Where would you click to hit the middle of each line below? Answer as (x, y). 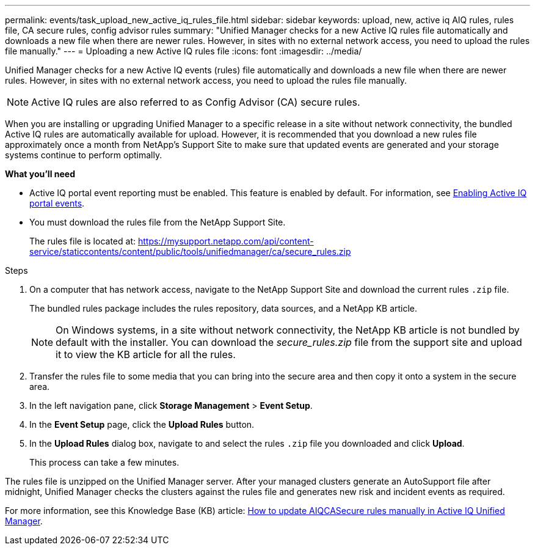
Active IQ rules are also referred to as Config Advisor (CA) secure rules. (196, 102)
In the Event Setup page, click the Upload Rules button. (142, 424)
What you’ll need (40, 174)
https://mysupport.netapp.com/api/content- (226, 241)
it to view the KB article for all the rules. (146, 354)
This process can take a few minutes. (104, 462)
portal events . (57, 203)
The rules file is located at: (82, 241)
